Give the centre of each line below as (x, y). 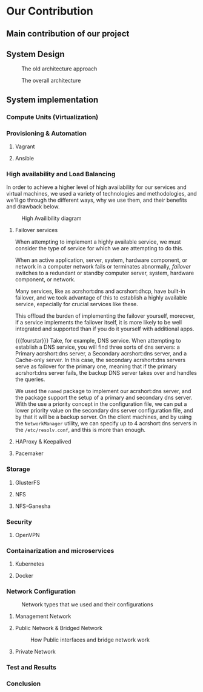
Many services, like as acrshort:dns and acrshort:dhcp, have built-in (100, 291)
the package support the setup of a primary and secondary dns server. (104, 398)
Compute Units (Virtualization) (52, 117)
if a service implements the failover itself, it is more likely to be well (98, 323)
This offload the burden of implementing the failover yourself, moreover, (105, 316)
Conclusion (24, 683)
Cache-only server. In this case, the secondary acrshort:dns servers (100, 360)
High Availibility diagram (52, 218)
